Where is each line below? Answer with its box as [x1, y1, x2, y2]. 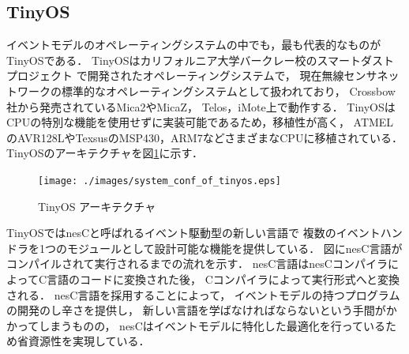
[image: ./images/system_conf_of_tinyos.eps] [38, 175, 281, 186]
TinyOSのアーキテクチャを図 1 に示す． [6, 145, 203, 161]
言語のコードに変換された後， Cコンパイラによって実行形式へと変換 [46, 270, 400, 287]
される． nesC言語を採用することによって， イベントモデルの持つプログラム [6, 286, 400, 303]
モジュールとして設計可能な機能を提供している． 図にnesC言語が [66, 239, 403, 256]
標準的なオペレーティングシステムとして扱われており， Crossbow [61, 82, 396, 99]
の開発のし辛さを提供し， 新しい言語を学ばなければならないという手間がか [6, 302, 397, 318]
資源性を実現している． [28, 333, 150, 349]
